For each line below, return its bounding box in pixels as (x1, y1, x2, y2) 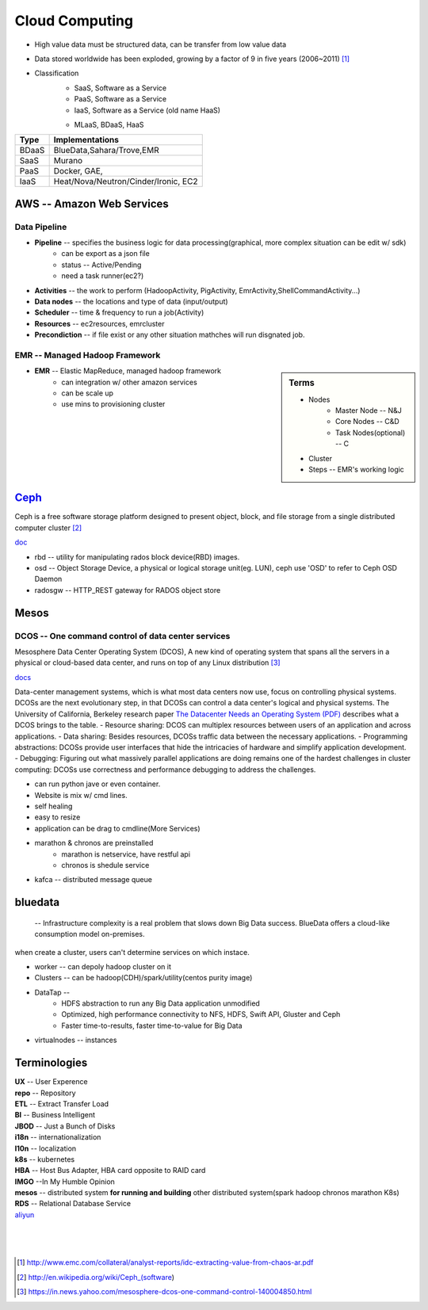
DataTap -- (34, 987, 71, 997)
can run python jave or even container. (34, 779, 161, 789)
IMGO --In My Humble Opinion (14, 1177, 115, 1186)
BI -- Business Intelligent (14, 1110, 95, 1120)
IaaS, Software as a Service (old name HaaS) (74, 105, 221, 115)
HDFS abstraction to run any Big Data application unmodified (61, 999, 261, 1008)
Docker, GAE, (53, 166, 103, 177)
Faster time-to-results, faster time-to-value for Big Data (61, 1021, 243, 1030)
